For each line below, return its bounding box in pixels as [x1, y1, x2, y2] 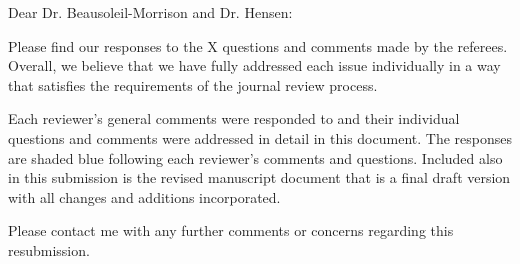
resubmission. [8, 239, 90, 260]
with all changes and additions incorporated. [8, 186, 281, 207]
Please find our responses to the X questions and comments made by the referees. [8, 35, 508, 56]
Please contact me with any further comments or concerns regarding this [8, 220, 454, 241]
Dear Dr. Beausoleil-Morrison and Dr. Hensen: [8, 2, 293, 22]
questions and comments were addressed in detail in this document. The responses [8, 127, 512, 148]
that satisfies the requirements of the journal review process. [8, 74, 378, 95]
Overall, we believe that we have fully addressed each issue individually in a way [8, 55, 501, 76]
